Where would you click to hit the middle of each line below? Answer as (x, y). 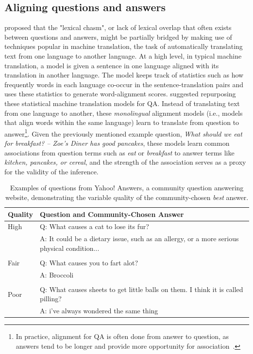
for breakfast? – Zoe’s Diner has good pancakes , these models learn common (117, 143)
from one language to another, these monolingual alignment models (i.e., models (124, 113)
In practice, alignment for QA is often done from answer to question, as (122, 336)
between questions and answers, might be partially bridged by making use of (118, 37)
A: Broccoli (57, 274)
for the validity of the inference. (51, 171)
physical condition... (70, 248)
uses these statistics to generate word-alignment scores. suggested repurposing (120, 94)
